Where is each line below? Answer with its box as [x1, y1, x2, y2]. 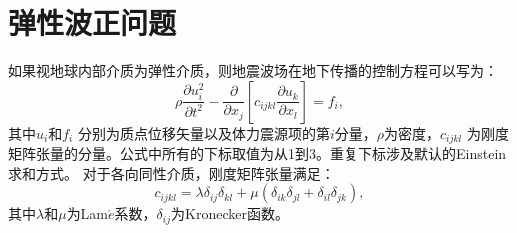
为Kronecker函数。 [171, 203, 289, 224]
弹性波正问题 [8, 2, 177, 43]
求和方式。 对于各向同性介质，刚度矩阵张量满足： [8, 162, 335, 183]
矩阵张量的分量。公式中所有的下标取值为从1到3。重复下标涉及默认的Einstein [8, 143, 507, 164]
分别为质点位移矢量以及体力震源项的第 [77, 122, 330, 143]
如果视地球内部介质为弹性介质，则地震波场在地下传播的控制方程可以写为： [8, 60, 498, 81]
